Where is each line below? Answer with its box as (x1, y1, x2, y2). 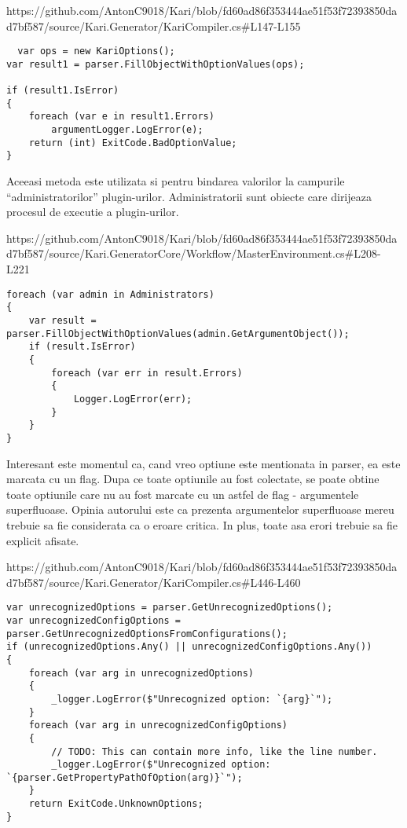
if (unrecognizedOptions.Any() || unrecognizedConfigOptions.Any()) (6, 641, 372, 653)
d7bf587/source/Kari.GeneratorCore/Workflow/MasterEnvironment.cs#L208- (6, 245, 381, 262)
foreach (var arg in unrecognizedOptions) (28, 667, 254, 679)
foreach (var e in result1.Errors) (28, 111, 214, 123)
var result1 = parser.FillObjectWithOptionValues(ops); (6, 58, 305, 70)
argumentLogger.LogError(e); (51, 124, 203, 136)
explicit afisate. (6, 532, 79, 548)
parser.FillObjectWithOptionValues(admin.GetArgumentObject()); (6, 328, 350, 339)
